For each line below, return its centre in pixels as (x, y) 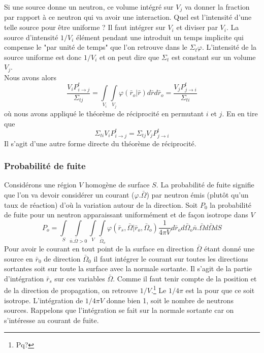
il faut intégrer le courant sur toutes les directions (171, 258)
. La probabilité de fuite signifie (205, 185)
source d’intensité (31, 37)
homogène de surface (118, 185)
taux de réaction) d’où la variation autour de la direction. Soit (101, 204)
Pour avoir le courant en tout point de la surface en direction (99, 249)
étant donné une (229, 249)
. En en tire (240, 114)
